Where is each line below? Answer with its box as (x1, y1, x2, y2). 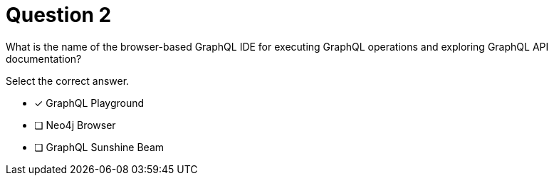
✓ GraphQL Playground (34, 96, 145, 109)
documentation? (6, 52, 82, 65)
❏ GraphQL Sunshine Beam (34, 140, 164, 153)
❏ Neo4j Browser (34, 118, 116, 131)
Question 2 (6, 3, 112, 27)
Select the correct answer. (6, 74, 130, 87)
